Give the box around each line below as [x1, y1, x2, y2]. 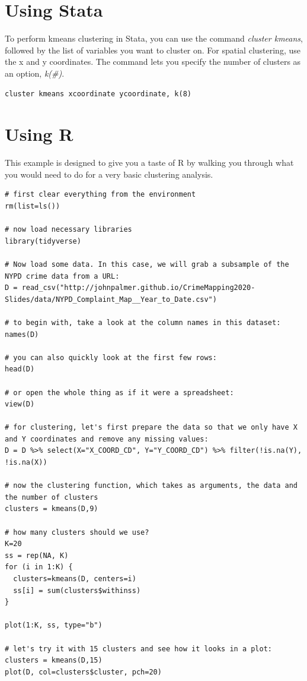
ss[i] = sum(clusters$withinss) [13, 586, 141, 595]
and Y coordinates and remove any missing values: [5, 434, 209, 443]
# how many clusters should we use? [5, 528, 149, 537]
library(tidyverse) [5, 237, 81, 245]
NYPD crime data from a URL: [5, 272, 120, 280]
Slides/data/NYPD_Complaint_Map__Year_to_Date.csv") [5, 295, 217, 304]
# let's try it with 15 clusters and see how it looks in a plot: [5, 644, 273, 653]
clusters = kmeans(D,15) [5, 656, 103, 665]
